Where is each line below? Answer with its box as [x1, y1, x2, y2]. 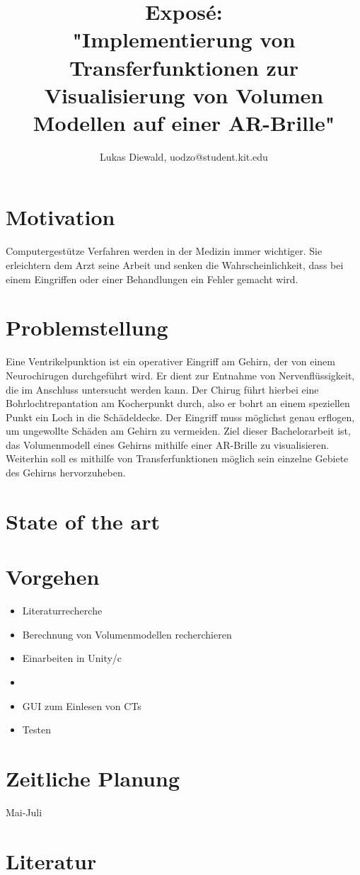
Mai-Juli [6, 804, 42, 819]
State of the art [6, 506, 161, 535]
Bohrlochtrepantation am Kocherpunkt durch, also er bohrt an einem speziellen [6, 396, 350, 411]
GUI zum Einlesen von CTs [22, 698, 141, 713]
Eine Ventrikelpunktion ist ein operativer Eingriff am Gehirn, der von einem [6, 354, 335, 369]
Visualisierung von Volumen [44, 80, 324, 109]
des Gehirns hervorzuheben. [6, 465, 126, 480]
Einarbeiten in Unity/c [22, 651, 122, 665]
